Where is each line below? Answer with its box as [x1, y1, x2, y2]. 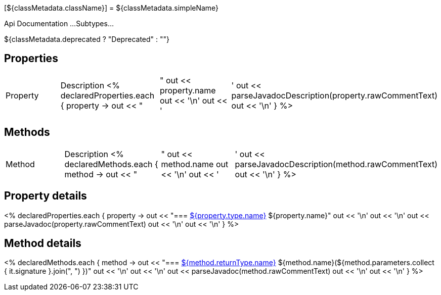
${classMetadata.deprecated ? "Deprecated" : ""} [4, 35, 170, 43]
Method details [4, 236, 81, 250]
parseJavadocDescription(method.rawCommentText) [235, 159, 437, 169]
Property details [4, 189, 87, 203]
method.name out [161, 159, 229, 169]
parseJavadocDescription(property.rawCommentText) [231, 90, 437, 101]
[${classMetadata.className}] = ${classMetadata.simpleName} [4, 4, 219, 12]
